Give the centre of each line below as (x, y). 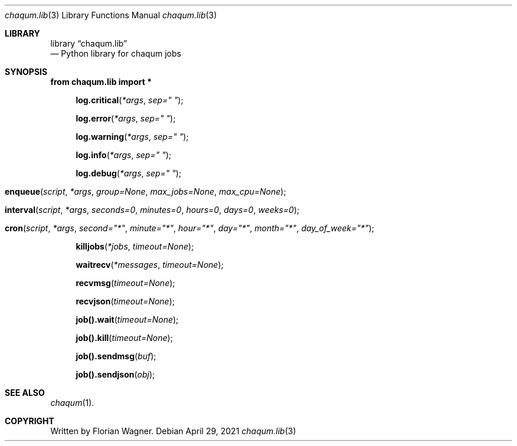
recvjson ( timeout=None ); (125, 301)
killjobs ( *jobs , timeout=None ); (135, 246)
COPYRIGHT (30, 421)
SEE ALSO (25, 393)
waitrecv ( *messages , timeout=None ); (150, 265)
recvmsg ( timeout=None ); (125, 283)
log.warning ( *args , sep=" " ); (132, 137)
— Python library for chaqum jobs (116, 53)
